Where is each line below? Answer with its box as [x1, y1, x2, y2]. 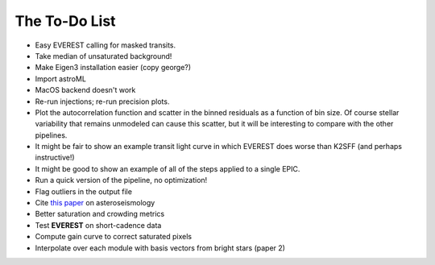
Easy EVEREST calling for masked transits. [35, 40, 176, 50]
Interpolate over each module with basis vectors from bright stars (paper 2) [35, 242, 286, 253]
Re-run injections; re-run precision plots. [35, 97, 170, 106]
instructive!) [35, 153, 76, 163]
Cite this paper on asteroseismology [35, 198, 155, 208]
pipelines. [35, 130, 68, 140]
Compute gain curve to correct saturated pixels [35, 232, 193, 242]
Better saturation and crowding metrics [35, 209, 165, 219]
